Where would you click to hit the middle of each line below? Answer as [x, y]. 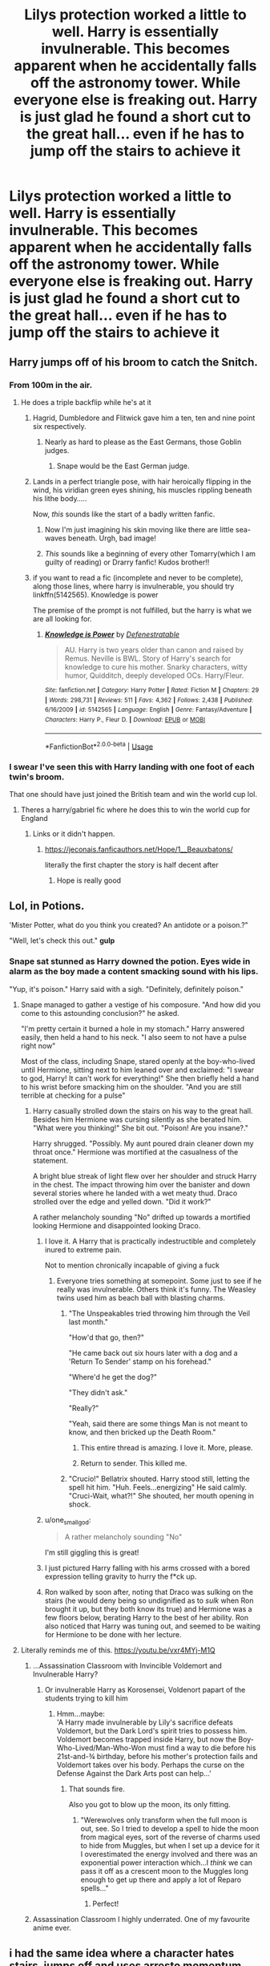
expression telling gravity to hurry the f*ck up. [121, 1576]
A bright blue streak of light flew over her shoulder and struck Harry [145, 1175]
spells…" [95, 1888]
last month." [89, 1321]
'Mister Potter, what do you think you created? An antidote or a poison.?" [129, 925]
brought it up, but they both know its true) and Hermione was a [148, 1609]
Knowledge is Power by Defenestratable [112, 634]
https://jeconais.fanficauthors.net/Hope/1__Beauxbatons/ [139, 850]
